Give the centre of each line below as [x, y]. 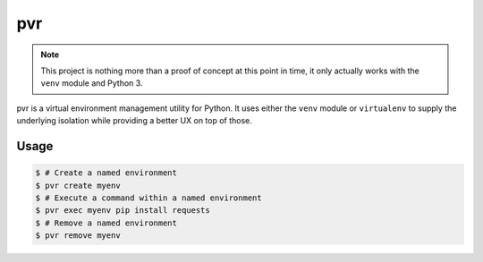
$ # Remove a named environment [106, 223]
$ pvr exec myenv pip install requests [123, 211]
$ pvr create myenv [78, 185]
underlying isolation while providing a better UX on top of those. [134, 121]
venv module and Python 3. [92, 83]
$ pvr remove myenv [78, 236]
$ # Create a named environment [106, 173]
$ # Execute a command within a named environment [149, 198]
